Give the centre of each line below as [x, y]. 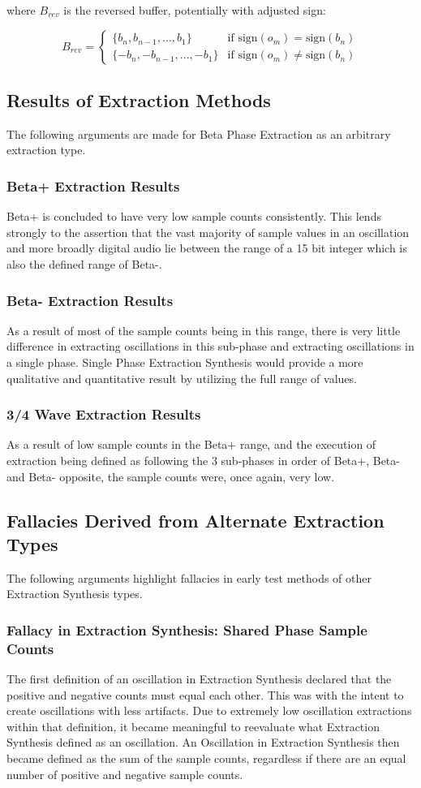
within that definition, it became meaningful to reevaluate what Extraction [193, 726]
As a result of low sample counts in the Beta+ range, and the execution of [191, 444]
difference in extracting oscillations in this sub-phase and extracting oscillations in [210, 346]
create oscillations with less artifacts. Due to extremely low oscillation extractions [209, 710]
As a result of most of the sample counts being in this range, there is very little [204, 330]
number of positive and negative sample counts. [125, 774]
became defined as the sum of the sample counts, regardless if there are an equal [206, 758]
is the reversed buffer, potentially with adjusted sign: [195, 10]
